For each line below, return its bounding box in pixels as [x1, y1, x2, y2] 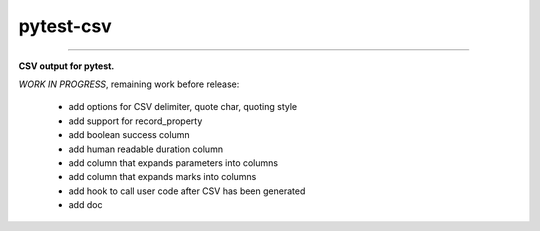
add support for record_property [68, 115, 203, 127]
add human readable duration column [68, 143, 224, 155]
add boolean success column [68, 129, 190, 141]
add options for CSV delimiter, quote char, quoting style [68, 101, 298, 113]
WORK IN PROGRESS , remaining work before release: [18, 78, 240, 90]
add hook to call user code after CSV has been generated [68, 185, 306, 197]
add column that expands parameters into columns [68, 156, 279, 169]
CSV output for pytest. [18, 60, 115, 72]
